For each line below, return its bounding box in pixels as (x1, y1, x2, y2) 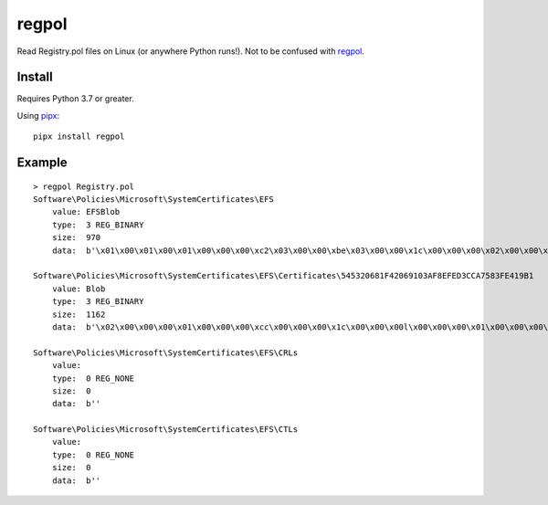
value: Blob (51, 283, 106, 294)
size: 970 (51, 233, 101, 243)
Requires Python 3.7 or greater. (16, 93, 134, 104)
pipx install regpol (33, 132, 125, 142)
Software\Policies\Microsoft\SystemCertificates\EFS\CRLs (33, 347, 299, 358)
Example (16, 155, 68, 171)
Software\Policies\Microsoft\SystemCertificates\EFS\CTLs (33, 425, 299, 435)
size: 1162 (51, 309, 106, 320)
